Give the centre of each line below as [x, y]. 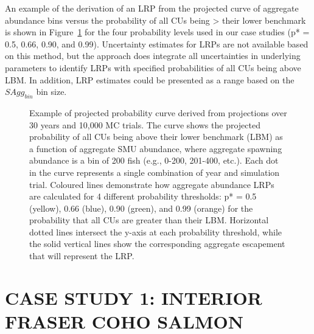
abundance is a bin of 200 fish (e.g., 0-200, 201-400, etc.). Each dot [154, 160]
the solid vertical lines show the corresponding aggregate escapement [157, 244]
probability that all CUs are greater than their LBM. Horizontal [149, 220]
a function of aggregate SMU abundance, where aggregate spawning [156, 148]
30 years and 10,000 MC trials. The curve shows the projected [145, 124]
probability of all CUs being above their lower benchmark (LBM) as [156, 137]
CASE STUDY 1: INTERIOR [134, 297]
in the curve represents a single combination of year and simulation [155, 172]
